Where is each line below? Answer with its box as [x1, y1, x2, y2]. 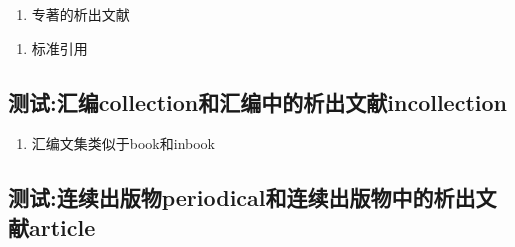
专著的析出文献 [31, 4, 130, 24]
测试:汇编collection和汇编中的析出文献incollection [8, 86, 507, 117]
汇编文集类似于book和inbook [31, 133, 216, 154]
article [28, 211, 96, 242]
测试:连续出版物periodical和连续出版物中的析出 [8, 182, 476, 213]
